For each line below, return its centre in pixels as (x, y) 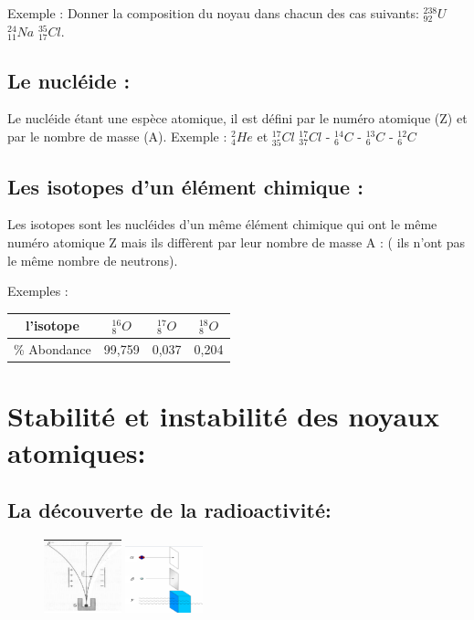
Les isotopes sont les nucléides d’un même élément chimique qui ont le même (222, 224)
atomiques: (77, 452)
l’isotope (52, 326)
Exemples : (38, 291)
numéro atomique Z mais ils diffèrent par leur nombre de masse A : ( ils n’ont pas (237, 242)
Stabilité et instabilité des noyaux (223, 416)
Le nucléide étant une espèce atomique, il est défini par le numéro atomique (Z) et (237, 118)
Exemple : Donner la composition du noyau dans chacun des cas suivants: (213, 13)
